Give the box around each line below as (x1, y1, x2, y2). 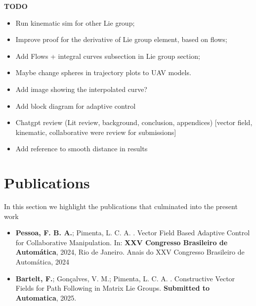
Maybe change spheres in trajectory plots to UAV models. (15, 67, 191, 78)
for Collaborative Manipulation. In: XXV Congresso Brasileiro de (15, 237, 228, 247)
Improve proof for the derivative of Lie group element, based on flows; (15, 34, 227, 44)
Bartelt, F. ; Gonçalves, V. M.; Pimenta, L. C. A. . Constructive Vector (15, 273, 235, 283)
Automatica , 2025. (15, 292, 77, 303)
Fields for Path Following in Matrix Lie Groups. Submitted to (15, 283, 210, 293)
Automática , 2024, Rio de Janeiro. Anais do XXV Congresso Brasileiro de (15, 247, 245, 257)
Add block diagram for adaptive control (15, 100, 136, 111)
